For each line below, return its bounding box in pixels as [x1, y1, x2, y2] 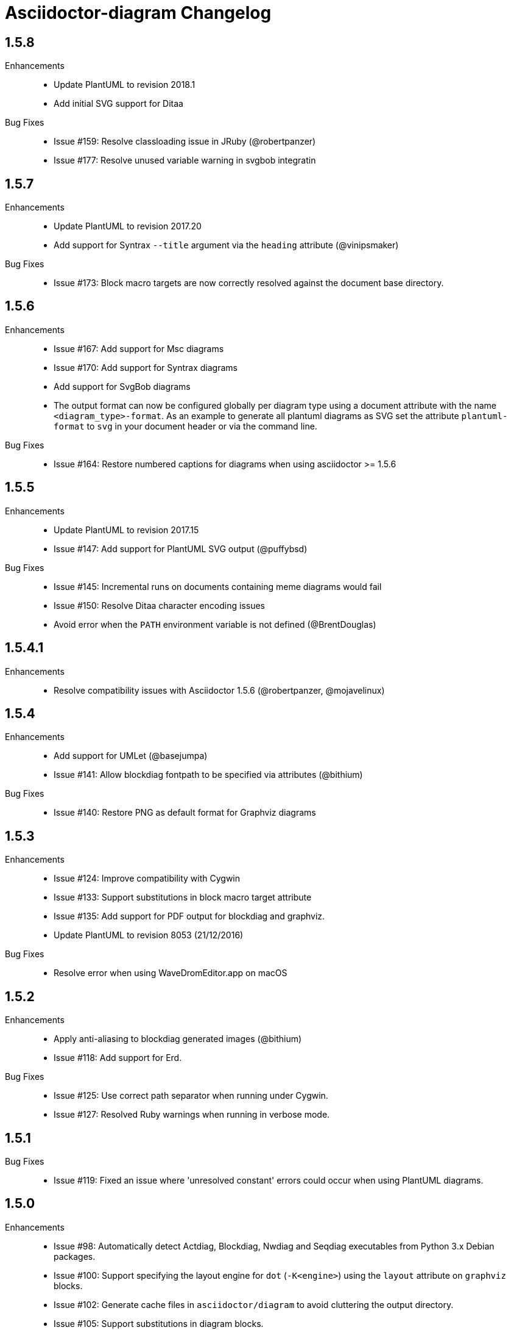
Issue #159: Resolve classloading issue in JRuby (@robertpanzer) [54, 136, 316, 147]
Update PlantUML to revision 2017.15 [54, 524, 199, 535]
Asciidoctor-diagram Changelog [5, 2, 272, 23]
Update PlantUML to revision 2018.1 [54, 79, 196, 90]
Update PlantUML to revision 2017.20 [54, 221, 202, 232]
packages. [54, 1251, 96, 1262]
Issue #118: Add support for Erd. [54, 1052, 182, 1063]
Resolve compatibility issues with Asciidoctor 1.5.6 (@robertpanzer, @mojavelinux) [54, 685, 385, 696]
